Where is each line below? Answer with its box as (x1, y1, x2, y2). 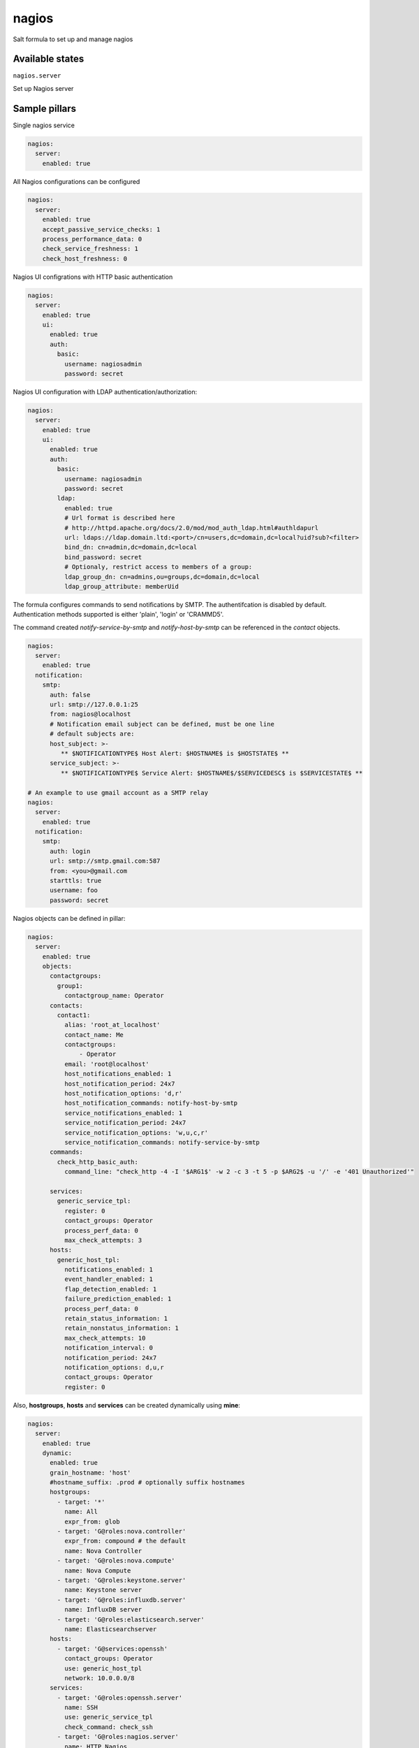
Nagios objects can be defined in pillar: (13, 914, 126, 922)
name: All (64, 1507, 98, 1516)
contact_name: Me (64, 1031, 124, 1038)
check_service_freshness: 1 (42, 245, 139, 253)
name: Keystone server (64, 1586, 142, 1594)
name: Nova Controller (64, 1547, 142, 1555)
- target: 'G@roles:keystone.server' (57, 1576, 186, 1584)
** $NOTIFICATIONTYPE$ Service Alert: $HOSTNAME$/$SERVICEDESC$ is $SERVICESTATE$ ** (60, 769, 363, 777)
